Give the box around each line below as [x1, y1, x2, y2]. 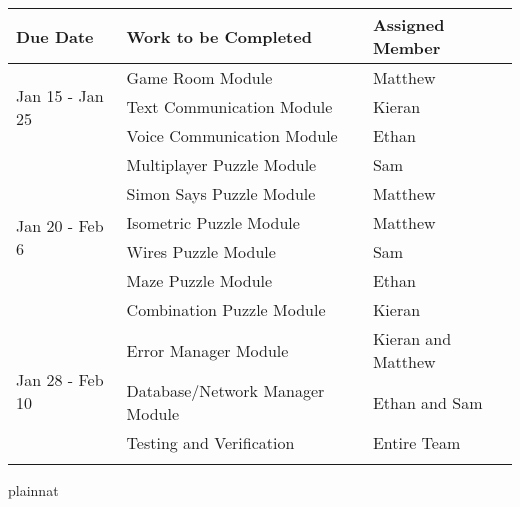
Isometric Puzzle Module [126, 211, 300, 234]
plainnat [8, 480, 59, 500]
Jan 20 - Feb [16, 214, 104, 237]
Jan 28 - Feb [16, 367, 104, 391]
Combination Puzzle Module [126, 298, 326, 321]
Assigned [372, 13, 445, 36]
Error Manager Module [126, 338, 289, 362]
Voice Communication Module [126, 124, 338, 147]
